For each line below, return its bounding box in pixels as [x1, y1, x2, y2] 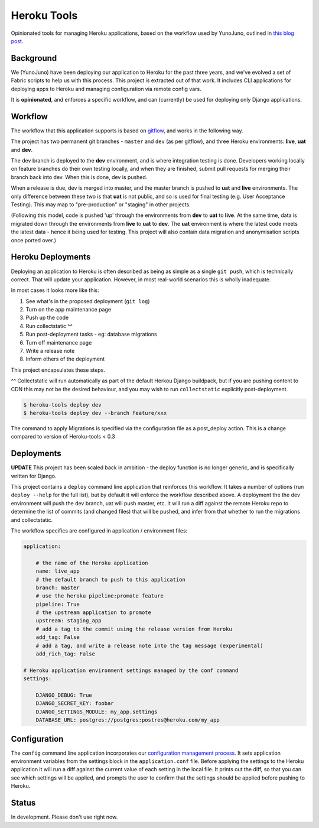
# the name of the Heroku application [35, 559, 148, 566]
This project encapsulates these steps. [11, 366, 106, 374]
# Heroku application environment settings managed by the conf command [23, 667, 239, 674]
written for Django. [11, 472, 57, 479]
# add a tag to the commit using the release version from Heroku [35, 625, 233, 632]
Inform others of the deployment [25, 355, 105, 363]
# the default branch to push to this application [35, 576, 185, 583]
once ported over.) [11, 236, 56, 243]
